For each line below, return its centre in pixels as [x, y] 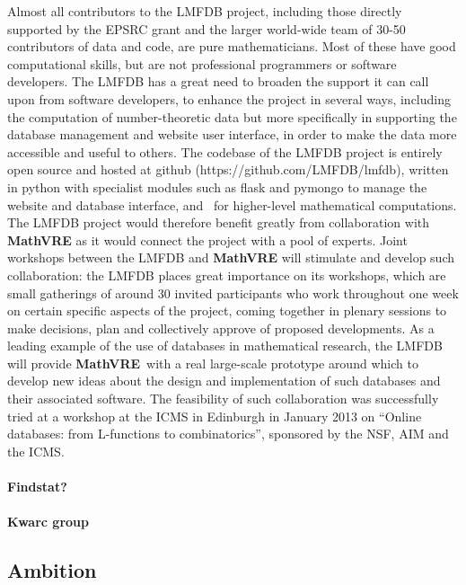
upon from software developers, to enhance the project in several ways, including [229, 98]
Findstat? [37, 487]
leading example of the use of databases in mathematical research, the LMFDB [225, 346]
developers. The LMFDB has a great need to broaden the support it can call [218, 81]
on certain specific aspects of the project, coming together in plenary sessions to [227, 310]
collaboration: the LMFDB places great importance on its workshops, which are [227, 275]
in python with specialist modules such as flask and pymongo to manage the [217, 186]
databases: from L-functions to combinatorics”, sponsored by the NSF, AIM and [228, 434]
